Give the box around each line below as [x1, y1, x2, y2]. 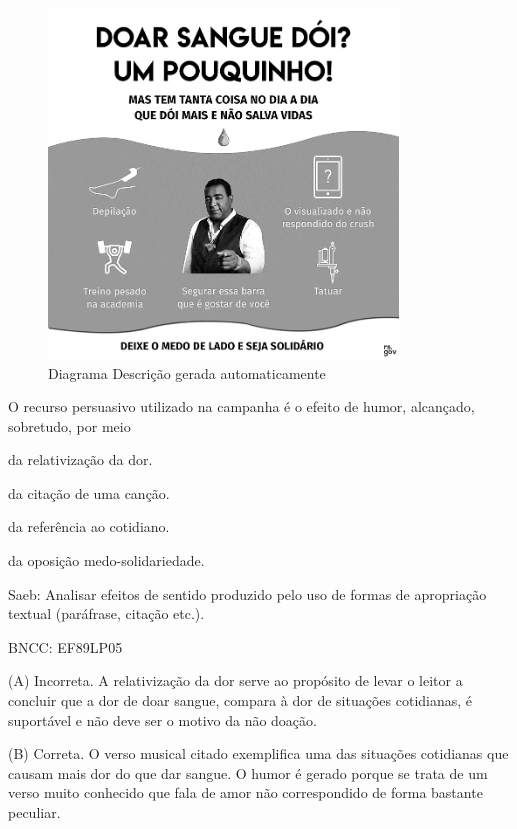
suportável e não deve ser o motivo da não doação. [8, 709, 317, 730]
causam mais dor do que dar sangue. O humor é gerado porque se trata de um [8, 762, 488, 783]
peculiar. [8, 802, 61, 823]
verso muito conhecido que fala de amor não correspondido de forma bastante [8, 782, 483, 803]
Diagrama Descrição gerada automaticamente [48, 362, 326, 383]
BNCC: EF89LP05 [8, 636, 123, 657]
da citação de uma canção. [8, 482, 170, 503]
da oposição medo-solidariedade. [8, 550, 205, 571]
